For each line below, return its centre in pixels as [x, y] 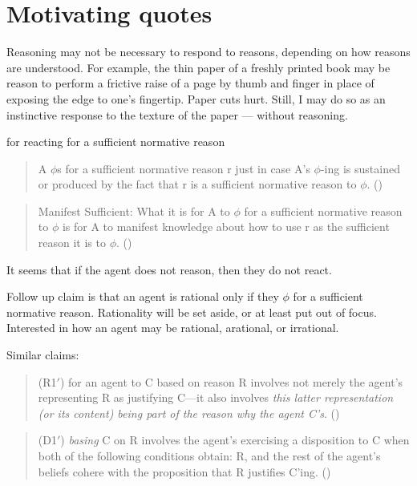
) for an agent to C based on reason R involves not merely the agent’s [231, 381]
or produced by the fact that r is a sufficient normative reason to [197, 184]
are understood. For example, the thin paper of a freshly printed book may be [198, 67]
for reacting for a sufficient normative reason [116, 142]
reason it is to [72, 243]
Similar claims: [43, 355]
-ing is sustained [360, 168]
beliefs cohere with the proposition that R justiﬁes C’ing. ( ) [184, 471]
